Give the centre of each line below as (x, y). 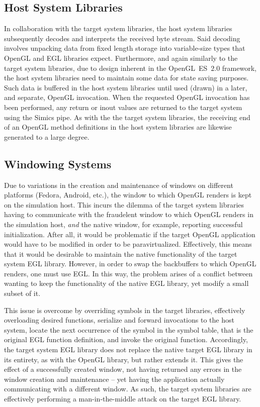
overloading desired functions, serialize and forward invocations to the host (119, 320)
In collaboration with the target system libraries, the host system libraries (118, 28)
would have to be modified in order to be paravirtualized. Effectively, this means (128, 244)
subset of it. (22, 293)
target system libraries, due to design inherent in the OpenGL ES (106, 68)
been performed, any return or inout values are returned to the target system (123, 107)
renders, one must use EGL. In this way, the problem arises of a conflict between (128, 273)
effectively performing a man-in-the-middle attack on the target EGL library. (123, 398)
